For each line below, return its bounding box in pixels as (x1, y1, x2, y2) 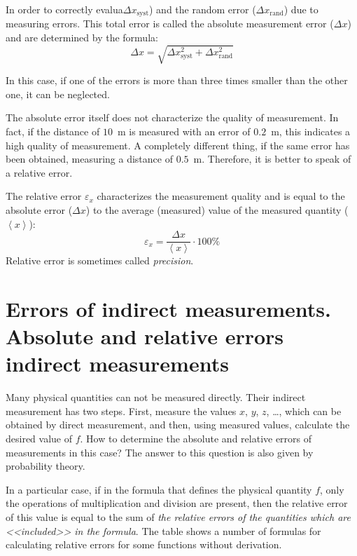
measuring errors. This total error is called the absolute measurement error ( (6, 16, 334, 31)
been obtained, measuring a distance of (6, 151, 173, 166)
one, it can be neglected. (6, 86, 110, 101)
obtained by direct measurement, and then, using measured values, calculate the (6, 417, 350, 432)
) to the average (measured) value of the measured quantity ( (85, 202, 349, 217)
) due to (283, 2, 318, 16)
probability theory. (6, 459, 85, 473)
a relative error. (6, 165, 73, 179)
